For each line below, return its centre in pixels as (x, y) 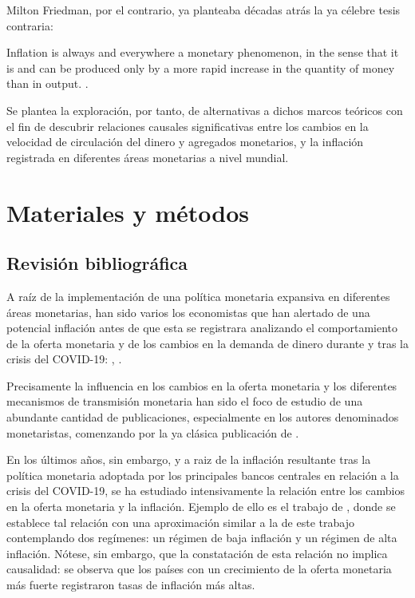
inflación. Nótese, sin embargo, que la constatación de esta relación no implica (197, 553)
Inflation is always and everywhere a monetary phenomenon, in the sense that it (203, 52)
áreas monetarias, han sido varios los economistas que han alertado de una (188, 312)
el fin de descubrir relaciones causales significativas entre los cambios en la (188, 126)
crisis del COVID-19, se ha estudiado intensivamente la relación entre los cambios (206, 491)
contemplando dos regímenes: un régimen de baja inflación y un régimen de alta (202, 538)
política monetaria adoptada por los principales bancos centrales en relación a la (203, 475)
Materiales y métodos (128, 212)
